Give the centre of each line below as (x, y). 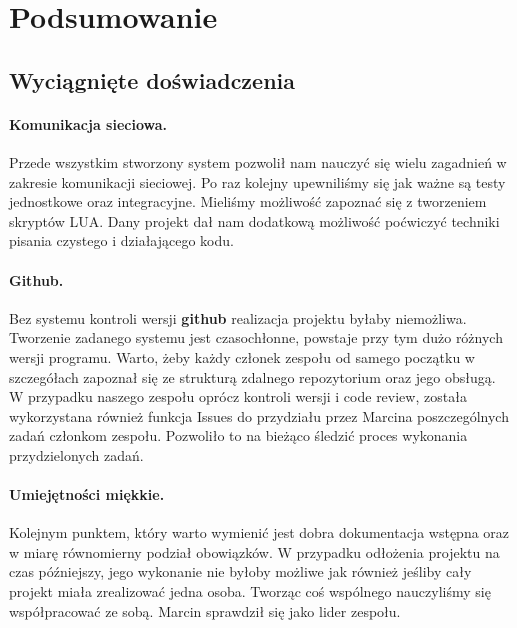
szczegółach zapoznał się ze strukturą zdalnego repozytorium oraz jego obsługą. (252, 376)
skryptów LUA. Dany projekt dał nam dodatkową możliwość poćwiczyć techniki (254, 220)
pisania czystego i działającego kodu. (121, 240)
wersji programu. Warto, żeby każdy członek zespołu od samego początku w (242, 356)
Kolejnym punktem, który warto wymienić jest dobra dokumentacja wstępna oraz (259, 532)
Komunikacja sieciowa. (88, 123)
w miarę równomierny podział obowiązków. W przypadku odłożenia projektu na (254, 551)
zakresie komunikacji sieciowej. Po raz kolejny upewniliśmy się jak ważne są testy (257, 181)
